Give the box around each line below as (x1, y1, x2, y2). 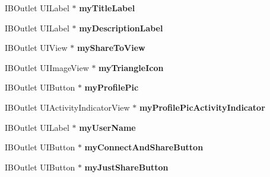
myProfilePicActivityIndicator (139, 101, 265, 113)
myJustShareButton (84, 160, 169, 173)
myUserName (79, 121, 136, 133)
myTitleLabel (79, 2, 135, 14)
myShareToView (77, 41, 145, 54)
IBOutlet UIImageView (5, 61, 89, 73)
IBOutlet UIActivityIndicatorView (5, 101, 130, 113)
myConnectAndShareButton (84, 141, 204, 153)
